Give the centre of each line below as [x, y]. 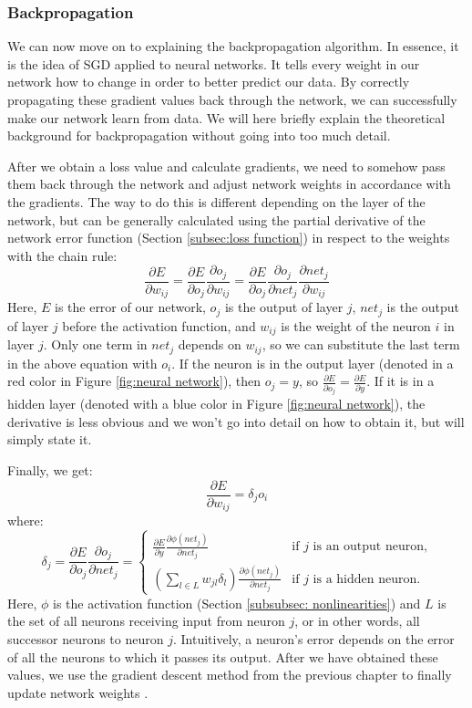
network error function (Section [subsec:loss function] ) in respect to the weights [229, 238]
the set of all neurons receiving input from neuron [146, 621]
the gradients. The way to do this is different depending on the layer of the [216, 201]
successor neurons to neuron [86, 639]
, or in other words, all [357, 621]
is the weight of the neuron [356, 325]
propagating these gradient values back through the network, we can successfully [232, 99]
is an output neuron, [370, 547]
